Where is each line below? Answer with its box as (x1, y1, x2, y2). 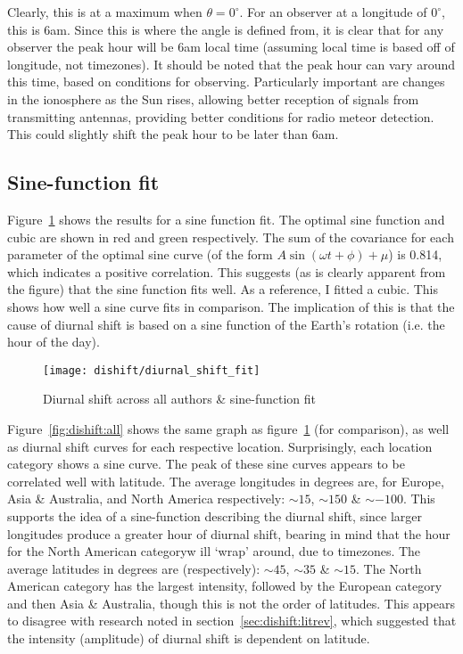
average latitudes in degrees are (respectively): (7, 559, 260, 577)
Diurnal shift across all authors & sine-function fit (43, 389, 317, 408)
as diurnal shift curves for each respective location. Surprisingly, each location (7, 437, 433, 455)
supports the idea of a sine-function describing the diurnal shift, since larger (7, 506, 423, 525)
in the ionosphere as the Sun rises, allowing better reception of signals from (7, 89, 419, 108)
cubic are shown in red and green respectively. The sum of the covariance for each (7, 227, 454, 246)
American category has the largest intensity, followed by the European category (7, 576, 442, 595)
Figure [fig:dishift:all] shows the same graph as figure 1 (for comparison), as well (7, 419, 450, 437)
